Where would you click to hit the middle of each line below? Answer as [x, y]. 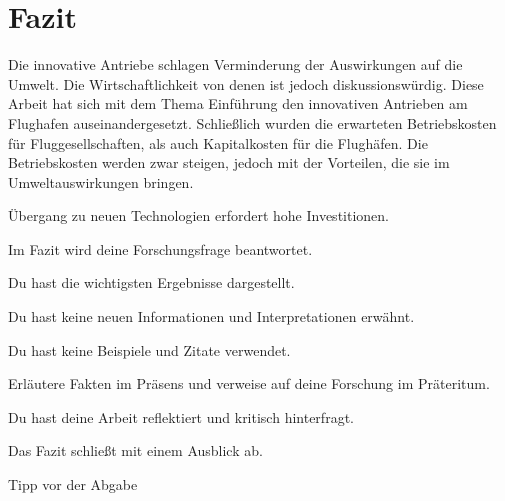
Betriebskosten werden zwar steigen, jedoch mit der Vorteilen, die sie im [229, 162]
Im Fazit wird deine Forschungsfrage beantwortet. [160, 248]
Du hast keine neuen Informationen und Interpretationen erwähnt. [211, 316]
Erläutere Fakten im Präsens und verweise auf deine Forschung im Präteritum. [249, 383]
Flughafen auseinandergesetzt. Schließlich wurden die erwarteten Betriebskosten [252, 122]
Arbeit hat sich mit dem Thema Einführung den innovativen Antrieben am [238, 103]
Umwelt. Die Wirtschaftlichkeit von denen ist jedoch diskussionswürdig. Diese [246, 83]
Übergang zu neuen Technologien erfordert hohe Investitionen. [198, 215]
